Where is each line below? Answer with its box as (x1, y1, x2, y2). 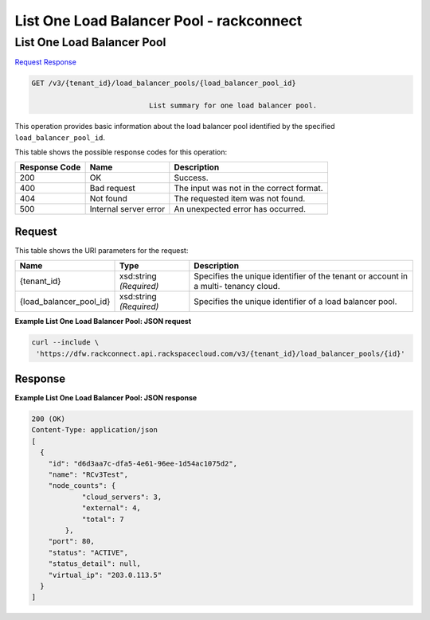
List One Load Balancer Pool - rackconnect (14, 12, 303, 29)
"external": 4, (81, 504, 141, 513)
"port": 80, (48, 537, 96, 546)
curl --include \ (31, 338, 100, 347)
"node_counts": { (48, 482, 116, 490)
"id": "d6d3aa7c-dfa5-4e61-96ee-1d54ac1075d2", (48, 458, 238, 468)
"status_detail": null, (48, 560, 141, 568)
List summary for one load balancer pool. (148, 101, 318, 111)
